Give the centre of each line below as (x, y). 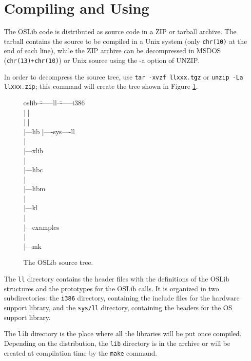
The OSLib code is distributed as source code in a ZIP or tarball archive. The (120, 31)
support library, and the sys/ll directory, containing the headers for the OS (118, 307)
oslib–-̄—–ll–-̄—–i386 (54, 102)
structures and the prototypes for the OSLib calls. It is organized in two (112, 288)
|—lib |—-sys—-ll (49, 131)
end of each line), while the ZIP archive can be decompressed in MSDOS (113, 50)
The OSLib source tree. (58, 262)
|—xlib (33, 150)
